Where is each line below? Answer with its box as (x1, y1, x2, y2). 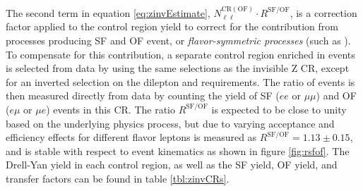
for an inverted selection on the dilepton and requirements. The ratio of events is (6, 74, 355, 89)
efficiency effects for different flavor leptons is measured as (6, 130, 257, 144)
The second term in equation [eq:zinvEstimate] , (6, 5, 210, 20)
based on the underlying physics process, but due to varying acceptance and (6, 116, 335, 130)
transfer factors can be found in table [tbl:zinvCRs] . (6, 171, 230, 185)
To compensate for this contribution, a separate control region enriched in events (6, 47, 355, 61)
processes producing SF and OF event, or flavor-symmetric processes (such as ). (6, 33, 351, 47)
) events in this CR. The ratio (46, 101, 175, 116)
